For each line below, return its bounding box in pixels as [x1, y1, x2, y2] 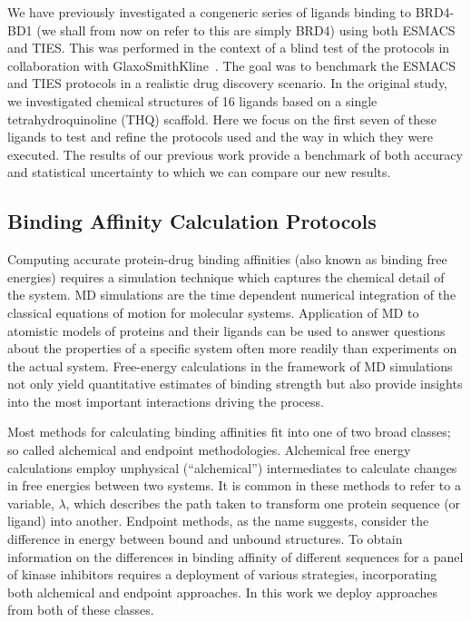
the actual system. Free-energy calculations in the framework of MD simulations [7, 356, 453, 375]
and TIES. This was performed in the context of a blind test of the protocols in [7, 38, 450, 57]
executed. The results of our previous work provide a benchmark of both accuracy [7, 144, 463, 163]
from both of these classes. [7, 600, 154, 619]
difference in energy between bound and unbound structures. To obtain [7, 529, 403, 548]
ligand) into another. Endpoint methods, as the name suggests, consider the [7, 511, 429, 530]
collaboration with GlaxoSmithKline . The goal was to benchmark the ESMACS [7, 55, 456, 74]
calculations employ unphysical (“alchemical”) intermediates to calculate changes [7, 458, 457, 477]
